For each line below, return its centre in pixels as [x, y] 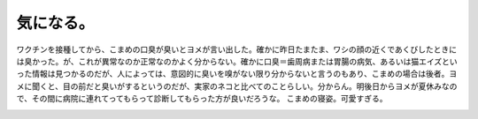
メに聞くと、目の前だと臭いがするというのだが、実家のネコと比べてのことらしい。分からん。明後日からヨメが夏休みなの [237, 86]
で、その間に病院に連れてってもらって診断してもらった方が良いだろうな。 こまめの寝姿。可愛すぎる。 [202, 99]
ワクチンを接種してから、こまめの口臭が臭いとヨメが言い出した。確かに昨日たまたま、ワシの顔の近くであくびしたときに [237, 49]
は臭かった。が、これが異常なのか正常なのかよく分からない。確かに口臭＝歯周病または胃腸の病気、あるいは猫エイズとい [237, 61]
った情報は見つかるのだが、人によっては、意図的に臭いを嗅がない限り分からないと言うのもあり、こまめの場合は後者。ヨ [237, 74]
